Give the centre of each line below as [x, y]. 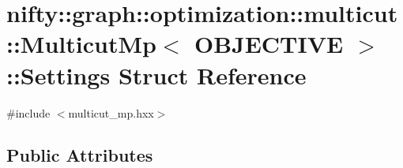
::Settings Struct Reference [156, 75]
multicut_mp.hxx [111, 112]
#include [28, 112]
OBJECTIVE [269, 44]
